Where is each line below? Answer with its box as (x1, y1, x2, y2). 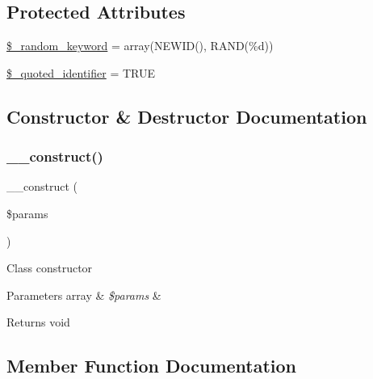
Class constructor (6, 259, 93, 276)
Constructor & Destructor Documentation (6, 103, 367, 128)
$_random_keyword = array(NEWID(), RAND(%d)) (6, 37, 274, 54)
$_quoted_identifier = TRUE (6, 64, 156, 81)
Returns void (6, 314, 70, 331)
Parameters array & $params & (6, 286, 161, 303)
